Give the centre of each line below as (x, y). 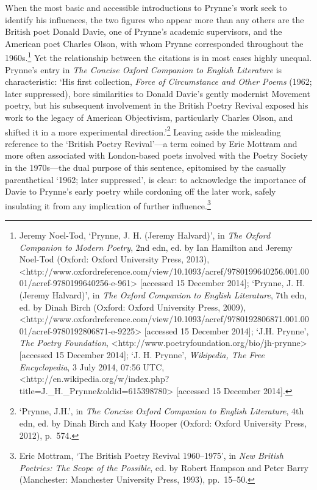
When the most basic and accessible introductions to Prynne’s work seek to (146, 7)
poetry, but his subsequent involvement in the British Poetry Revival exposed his (157, 105)
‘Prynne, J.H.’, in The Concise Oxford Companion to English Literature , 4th (162, 411)
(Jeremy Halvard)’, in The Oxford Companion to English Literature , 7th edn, (163, 295)
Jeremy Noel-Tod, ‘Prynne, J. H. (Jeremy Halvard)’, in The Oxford (145, 235)
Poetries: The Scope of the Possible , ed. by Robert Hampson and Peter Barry (164, 467)
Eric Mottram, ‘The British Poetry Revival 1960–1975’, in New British (151, 456)
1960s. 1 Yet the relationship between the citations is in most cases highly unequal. (158, 57)
